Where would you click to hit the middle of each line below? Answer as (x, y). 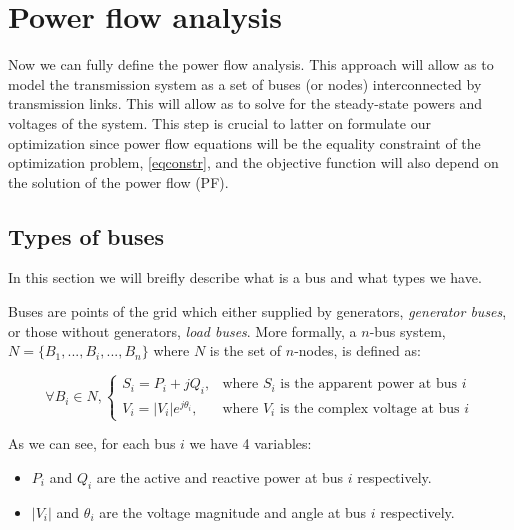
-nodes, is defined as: (357, 350)
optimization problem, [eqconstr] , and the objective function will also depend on (253, 162)
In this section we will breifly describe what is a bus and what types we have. (245, 277)
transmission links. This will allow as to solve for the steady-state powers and (245, 103)
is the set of (245, 350)
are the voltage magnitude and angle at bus (233, 511)
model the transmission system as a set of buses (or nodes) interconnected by (245, 83)
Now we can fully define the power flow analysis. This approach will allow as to (251, 64)
